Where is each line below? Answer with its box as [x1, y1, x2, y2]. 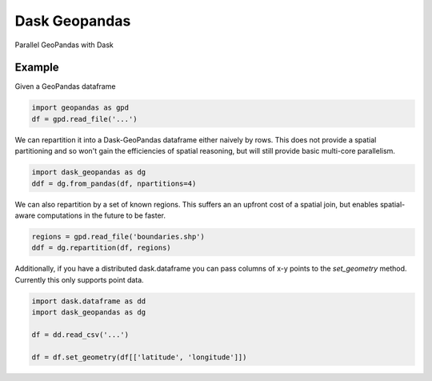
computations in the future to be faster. [37, 211, 166, 220]
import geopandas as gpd [31, 103, 130, 112]
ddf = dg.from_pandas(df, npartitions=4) [31, 178, 197, 188]
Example [14, 61, 59, 74]
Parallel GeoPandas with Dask [14, 40, 114, 50]
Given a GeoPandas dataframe [14, 82, 116, 91]
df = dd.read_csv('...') [31, 330, 130, 339]
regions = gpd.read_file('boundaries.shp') [31, 232, 206, 241]
